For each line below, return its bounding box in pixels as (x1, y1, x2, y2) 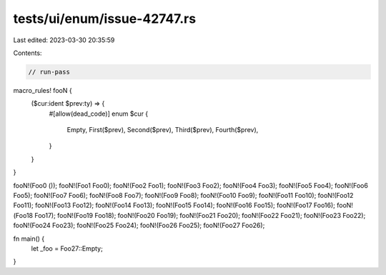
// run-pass (28, 68, 71, 76)
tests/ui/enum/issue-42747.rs (13, 11, 197, 26)
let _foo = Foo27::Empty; (31, 244, 103, 253)
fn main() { (13, 234, 45, 243)
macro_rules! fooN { (13, 86, 72, 94)
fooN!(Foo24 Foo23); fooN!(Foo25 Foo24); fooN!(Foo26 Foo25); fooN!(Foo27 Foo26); (13, 221, 265, 230)
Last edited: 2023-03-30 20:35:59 (13, 36, 115, 44)
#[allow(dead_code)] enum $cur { (49, 109, 149, 118)
